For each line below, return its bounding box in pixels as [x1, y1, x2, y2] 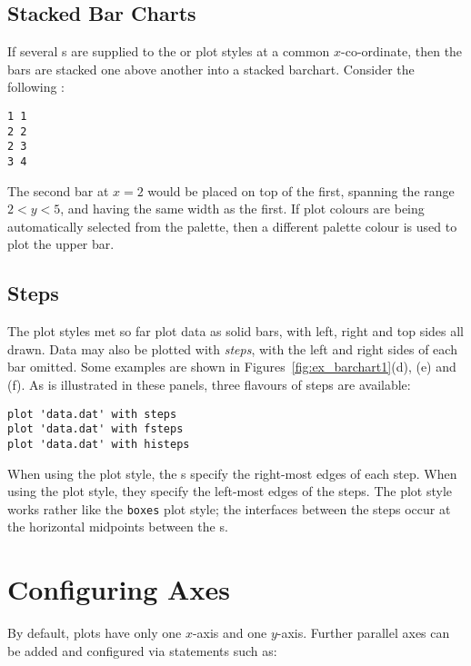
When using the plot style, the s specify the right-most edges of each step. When [7, 463, 457, 482]
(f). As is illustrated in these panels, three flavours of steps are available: [7, 374, 411, 393]
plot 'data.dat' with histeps [7, 437, 190, 451]
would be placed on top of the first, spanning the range [147, 181, 455, 200]
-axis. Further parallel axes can [276, 623, 450, 642]
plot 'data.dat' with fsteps [7, 422, 184, 436]
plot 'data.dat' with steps [7, 407, 177, 421]
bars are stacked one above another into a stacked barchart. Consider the [7, 59, 415, 78]
